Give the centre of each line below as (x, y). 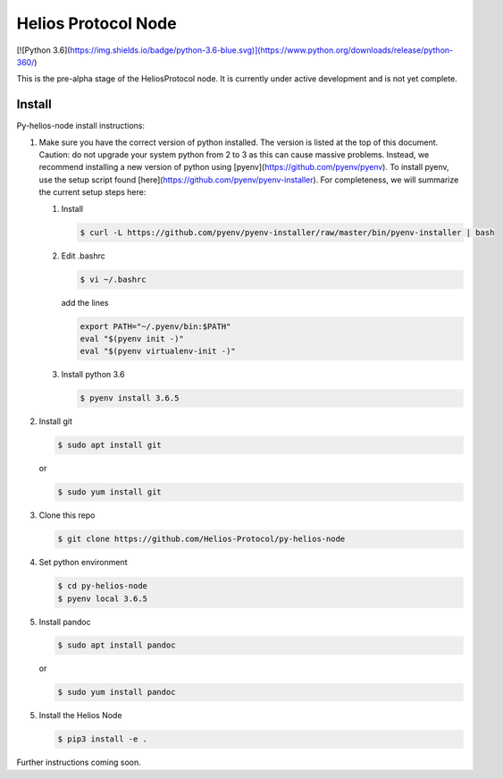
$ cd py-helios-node (102, 586)
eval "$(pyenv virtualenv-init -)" (158, 351)
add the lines (85, 302)
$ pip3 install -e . (102, 739)
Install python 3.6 (93, 375)
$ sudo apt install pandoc (117, 645)
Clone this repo (67, 515)
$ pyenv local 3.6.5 (102, 598)
